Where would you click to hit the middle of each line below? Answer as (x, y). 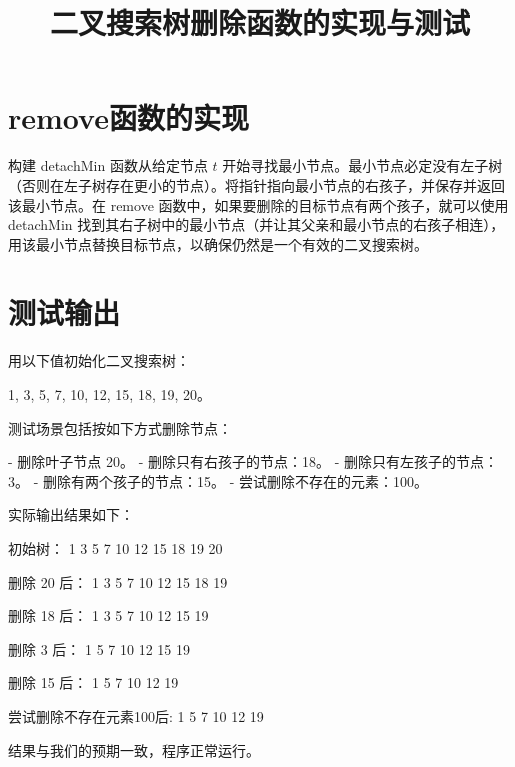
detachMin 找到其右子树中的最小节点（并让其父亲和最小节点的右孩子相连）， (256, 224)
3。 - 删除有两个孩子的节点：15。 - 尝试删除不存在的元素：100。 (218, 480)
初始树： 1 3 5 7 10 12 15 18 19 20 (115, 547)
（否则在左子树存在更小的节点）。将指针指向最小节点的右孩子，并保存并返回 (256, 184)
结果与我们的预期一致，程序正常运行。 (134, 749)
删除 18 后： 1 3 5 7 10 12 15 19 (108, 615)
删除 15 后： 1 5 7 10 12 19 (93, 682)
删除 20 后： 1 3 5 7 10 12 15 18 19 (118, 581)
